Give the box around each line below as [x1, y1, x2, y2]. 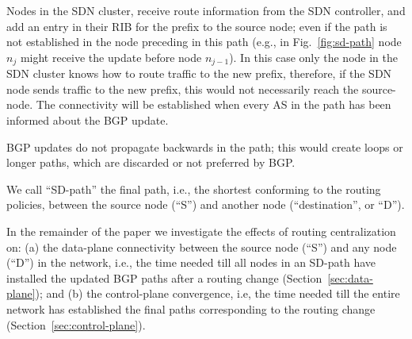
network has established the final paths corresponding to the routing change [6, 300, 376, 317]
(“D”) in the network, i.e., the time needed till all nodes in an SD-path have [6, 254, 376, 271]
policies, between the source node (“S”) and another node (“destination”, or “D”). [6, 196, 405, 213]
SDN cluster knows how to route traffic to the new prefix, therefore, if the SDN [6, 65, 392, 82]
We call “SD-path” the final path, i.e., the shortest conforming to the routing [6, 180, 381, 197]
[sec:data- [327, 269, 373, 286]
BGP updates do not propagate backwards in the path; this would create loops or [6, 138, 403, 155]
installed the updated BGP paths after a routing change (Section [6, 269, 322, 286]
